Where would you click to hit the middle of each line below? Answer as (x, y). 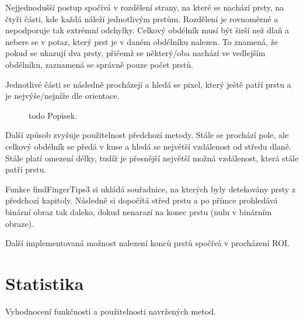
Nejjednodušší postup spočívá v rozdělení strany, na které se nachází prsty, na (145, 7)
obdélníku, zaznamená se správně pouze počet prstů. (99, 64)
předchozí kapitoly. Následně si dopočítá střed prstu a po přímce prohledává (142, 200)
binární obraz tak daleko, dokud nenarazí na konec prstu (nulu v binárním (139, 211)
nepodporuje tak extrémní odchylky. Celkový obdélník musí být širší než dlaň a (147, 30)
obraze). (20, 223)
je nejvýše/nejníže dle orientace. (62, 96)
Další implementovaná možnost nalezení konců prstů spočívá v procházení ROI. (147, 243)
